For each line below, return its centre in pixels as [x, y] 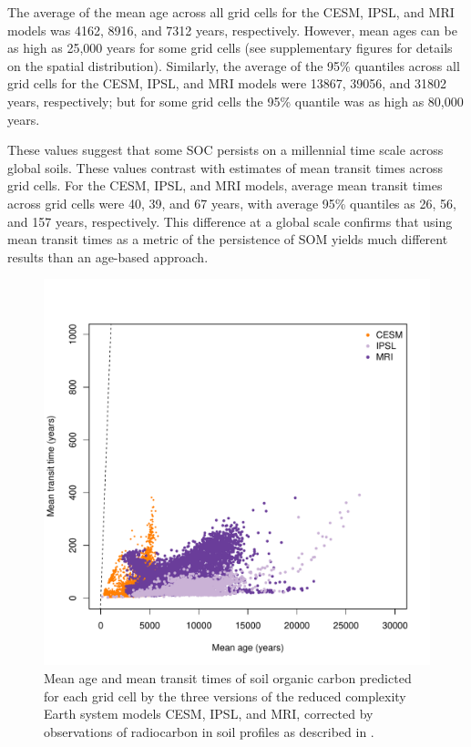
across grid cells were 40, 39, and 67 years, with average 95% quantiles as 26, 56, [232, 203]
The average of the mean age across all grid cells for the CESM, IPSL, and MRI [231, 12]
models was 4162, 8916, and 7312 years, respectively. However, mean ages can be [232, 30]
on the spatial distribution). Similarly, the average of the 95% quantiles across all [234, 65]
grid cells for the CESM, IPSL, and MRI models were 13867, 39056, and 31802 [227, 83]
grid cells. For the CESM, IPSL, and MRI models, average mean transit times [225, 185]
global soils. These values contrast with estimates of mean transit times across [225, 167]
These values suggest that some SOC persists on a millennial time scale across [225, 150]
